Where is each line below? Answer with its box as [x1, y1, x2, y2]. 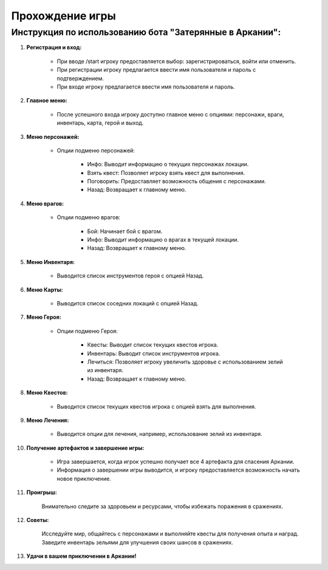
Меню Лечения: [26, 416, 69, 424]
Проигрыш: [26, 489, 57, 496]
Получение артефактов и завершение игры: [26, 444, 145, 452]
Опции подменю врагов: [56, 214, 121, 221]
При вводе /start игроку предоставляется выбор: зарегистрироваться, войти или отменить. [56, 58, 296, 65]
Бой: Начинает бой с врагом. [87, 228, 163, 235]
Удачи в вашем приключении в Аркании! [26, 552, 137, 560]
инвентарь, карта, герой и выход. [56, 119, 144, 127]
